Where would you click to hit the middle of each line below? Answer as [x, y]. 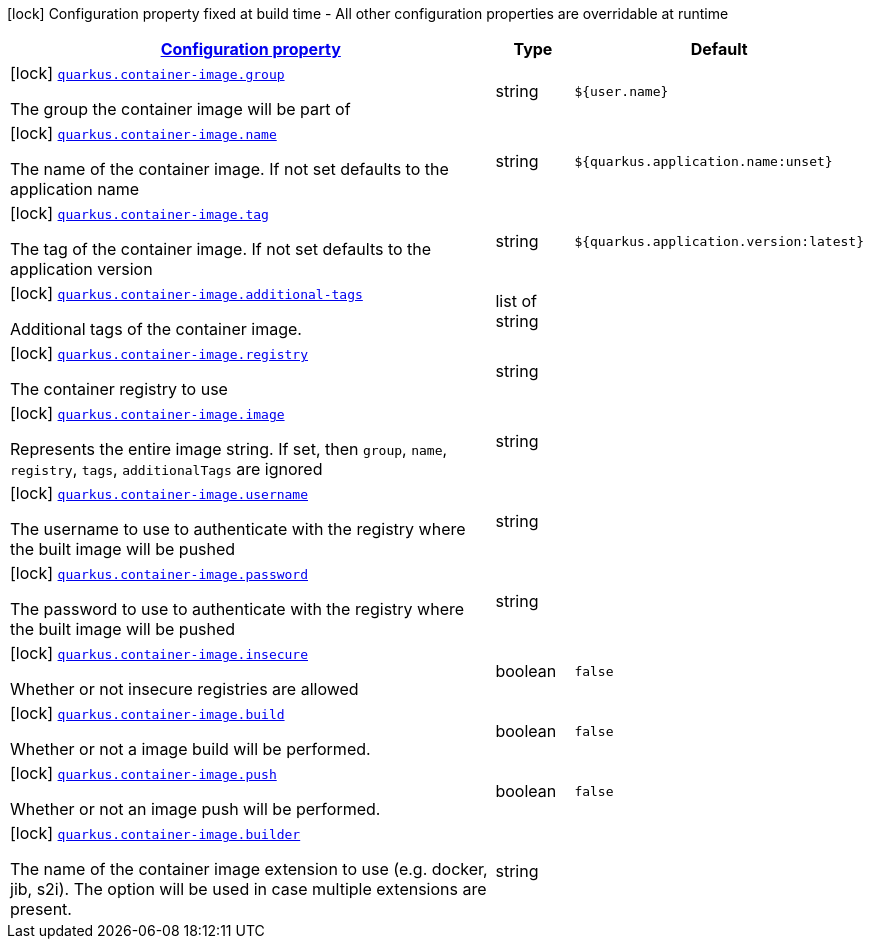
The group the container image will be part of [180, 109]
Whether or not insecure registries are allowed [184, 689]
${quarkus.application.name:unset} [703, 161]
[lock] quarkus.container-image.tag [139, 213]
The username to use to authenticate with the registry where [238, 529]
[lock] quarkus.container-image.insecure [159, 653]
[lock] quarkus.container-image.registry [159, 353]
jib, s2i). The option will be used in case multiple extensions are [248, 889]
